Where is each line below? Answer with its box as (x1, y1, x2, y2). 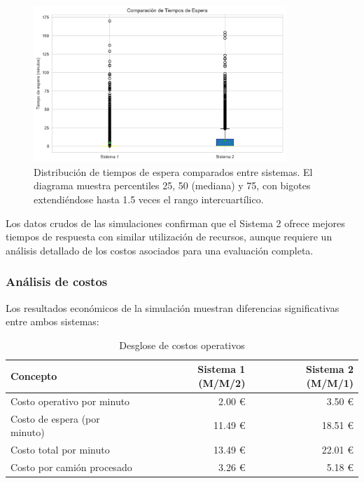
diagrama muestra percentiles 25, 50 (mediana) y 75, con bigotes (34, 178, 311, 193)
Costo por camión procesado (10, 459, 132, 474)
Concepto (10, 369, 57, 383)
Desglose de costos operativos (119, 337, 245, 352)
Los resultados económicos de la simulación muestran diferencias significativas (6, 300, 339, 315)
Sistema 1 (197, 362, 246, 376)
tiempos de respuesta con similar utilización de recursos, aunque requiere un (6, 229, 332, 244)
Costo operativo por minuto (10, 393, 130, 408)
